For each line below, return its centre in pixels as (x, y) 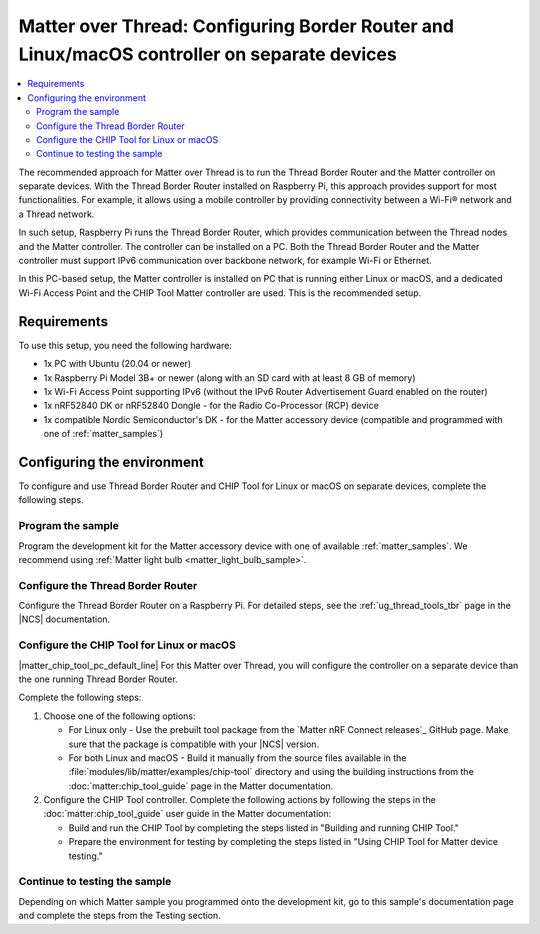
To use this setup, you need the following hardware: (125, 345)
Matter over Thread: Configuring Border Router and (236, 26)
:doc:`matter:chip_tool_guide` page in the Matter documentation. (201, 786)
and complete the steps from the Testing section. (120, 916)
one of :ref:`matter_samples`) (103, 434)
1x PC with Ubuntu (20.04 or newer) (117, 364)
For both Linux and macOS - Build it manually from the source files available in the (237, 757)
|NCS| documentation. (64, 619)
